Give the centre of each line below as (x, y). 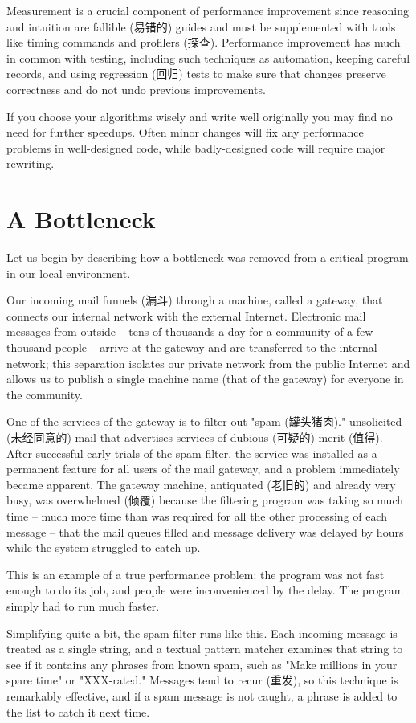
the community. (45, 394)
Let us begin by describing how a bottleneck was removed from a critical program (208, 257)
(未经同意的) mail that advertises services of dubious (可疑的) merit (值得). (195, 437)
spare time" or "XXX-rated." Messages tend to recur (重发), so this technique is (202, 680)
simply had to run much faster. (83, 605)
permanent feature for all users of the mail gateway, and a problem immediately (203, 469)
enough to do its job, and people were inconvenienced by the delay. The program (205, 590)
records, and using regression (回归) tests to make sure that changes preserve (196, 74)
